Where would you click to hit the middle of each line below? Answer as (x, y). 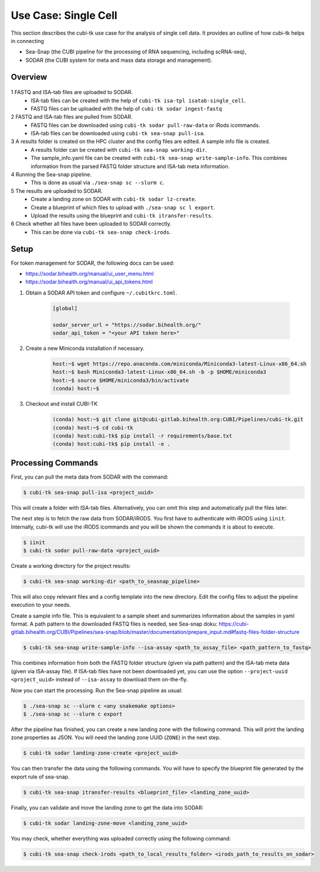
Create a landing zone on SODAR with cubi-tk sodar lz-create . (114, 199)
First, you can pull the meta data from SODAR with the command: (90, 477)
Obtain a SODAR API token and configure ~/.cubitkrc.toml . (101, 293)
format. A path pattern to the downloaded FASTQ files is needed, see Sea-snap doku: (114, 624)
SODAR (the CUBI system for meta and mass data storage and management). (119, 60)
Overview (29, 77)
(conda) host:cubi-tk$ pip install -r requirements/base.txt (142, 436)
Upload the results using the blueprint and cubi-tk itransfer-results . (122, 215)
